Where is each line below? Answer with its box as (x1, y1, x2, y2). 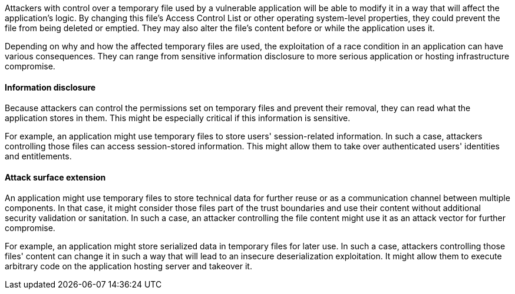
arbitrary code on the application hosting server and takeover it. (5, 261, 252, 272)
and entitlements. (5, 151, 72, 162)
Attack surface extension (5, 172, 106, 182)
